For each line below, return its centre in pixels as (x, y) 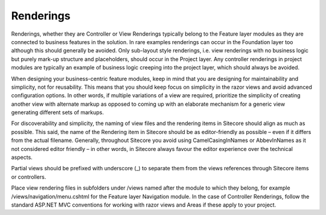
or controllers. (29, 177)
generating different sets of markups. (58, 112)
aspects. (22, 158)
